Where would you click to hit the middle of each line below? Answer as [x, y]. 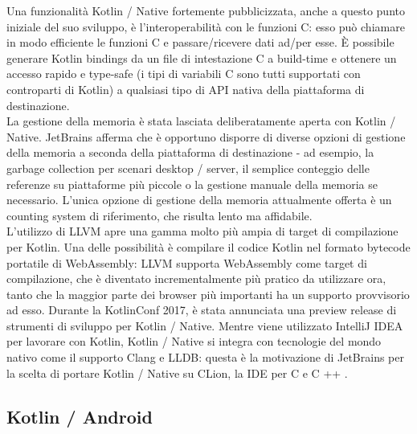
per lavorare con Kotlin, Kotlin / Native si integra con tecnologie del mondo [194, 341]
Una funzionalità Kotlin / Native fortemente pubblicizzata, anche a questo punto [206, 10]
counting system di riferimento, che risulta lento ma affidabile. [159, 215]
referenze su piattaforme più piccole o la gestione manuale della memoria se [192, 184]
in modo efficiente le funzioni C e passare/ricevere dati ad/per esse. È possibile [200, 42]
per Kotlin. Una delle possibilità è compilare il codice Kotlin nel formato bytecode [208, 246]
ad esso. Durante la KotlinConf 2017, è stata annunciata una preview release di [202, 310]
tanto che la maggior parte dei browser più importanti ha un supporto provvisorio [208, 294]
